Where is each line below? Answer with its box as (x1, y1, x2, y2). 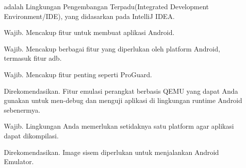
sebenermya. (4, 104, 40, 115)
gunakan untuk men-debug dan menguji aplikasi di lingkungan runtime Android (4, 95, 243, 105)
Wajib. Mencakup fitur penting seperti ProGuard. (4, 69, 152, 79)
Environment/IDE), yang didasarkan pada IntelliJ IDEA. (4, 11, 175, 21)
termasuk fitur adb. (4, 53, 62, 63)
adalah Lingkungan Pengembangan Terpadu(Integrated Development (4, 1, 209, 11)
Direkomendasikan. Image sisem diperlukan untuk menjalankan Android (4, 147, 219, 157)
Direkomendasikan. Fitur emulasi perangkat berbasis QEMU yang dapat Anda (4, 85, 238, 96)
